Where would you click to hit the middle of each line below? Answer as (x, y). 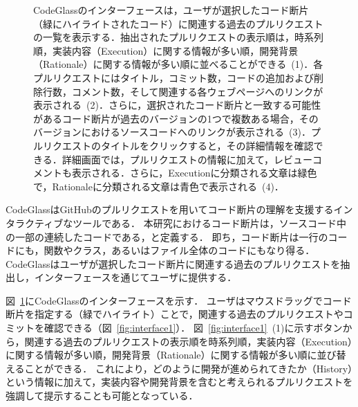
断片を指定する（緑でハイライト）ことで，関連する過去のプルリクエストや (175, 314)
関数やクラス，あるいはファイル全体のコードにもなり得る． (179, 250)
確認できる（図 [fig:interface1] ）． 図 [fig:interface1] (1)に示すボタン (193, 328)
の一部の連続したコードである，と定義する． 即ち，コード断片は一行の (167, 236)
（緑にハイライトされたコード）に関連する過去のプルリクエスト (178, 23)
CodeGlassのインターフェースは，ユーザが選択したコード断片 (171, 10)
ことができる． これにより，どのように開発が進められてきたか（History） (189, 368)
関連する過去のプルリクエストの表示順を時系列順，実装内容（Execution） (188, 341)
